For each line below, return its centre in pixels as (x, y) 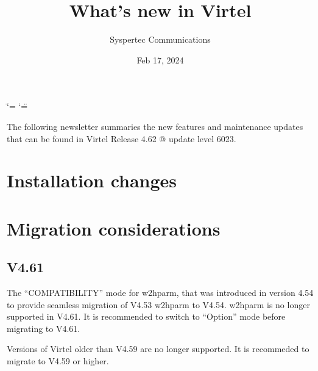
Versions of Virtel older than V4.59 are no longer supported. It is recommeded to (158, 349)
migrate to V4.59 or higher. (58, 361)
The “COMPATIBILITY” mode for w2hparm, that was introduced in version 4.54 (160, 293)
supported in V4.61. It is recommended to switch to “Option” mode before (146, 316)
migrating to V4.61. (44, 328)
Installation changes (92, 180)
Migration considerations (114, 228)
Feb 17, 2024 (160, 59)
